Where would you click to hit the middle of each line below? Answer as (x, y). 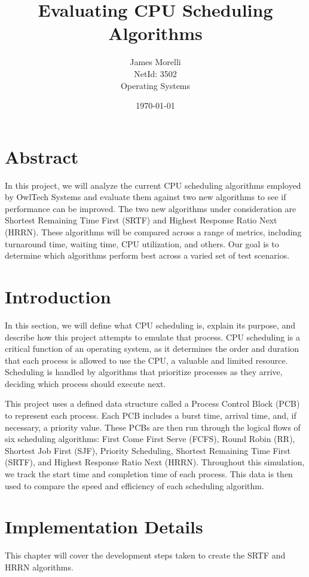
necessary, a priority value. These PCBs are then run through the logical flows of (153, 427)
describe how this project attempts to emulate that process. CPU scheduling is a (152, 337)
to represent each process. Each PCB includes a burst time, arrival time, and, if (151, 415)
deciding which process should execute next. (85, 383)
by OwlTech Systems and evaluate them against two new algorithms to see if (146, 197)
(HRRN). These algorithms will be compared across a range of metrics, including (153, 232)
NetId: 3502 (155, 73)
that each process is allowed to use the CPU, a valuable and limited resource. (146, 360)
